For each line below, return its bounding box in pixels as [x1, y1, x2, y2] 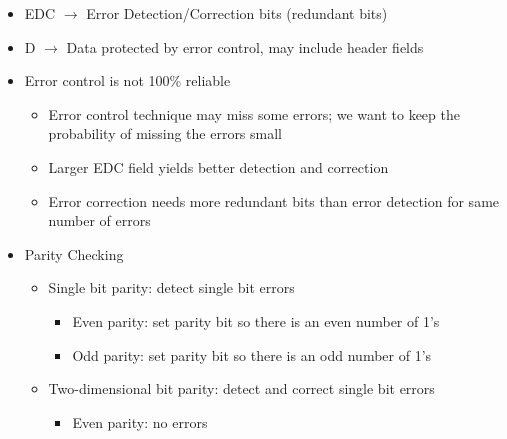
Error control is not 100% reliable [24, 70, 231, 91]
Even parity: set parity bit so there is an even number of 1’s [72, 310, 440, 331]
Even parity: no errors [72, 411, 208, 432]
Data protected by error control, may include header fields [66, 36, 424, 57]
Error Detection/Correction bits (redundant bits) [86, 3, 388, 23]
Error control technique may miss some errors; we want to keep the [48, 103, 460, 124]
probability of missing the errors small [48, 123, 283, 144]
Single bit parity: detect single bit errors [48, 277, 295, 298]
